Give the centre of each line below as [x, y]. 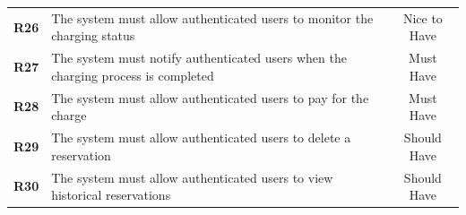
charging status [93, 35]
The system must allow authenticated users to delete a [201, 138]
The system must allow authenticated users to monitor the [212, 17]
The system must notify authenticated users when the [199, 58]
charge [69, 115]
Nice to [423, 17]
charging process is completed [133, 75]
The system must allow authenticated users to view [192, 177]
